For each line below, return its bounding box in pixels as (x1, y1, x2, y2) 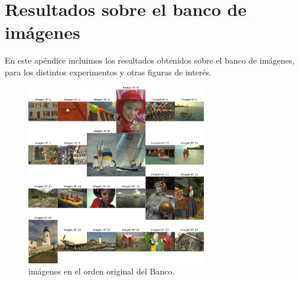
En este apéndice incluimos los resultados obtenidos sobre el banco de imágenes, (5, 54, 295, 67)
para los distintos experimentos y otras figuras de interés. (5, 65, 212, 78)
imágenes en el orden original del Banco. (28, 265, 175, 277)
